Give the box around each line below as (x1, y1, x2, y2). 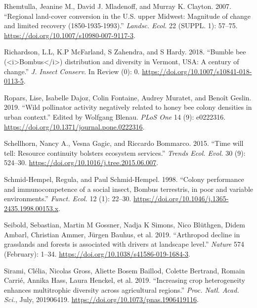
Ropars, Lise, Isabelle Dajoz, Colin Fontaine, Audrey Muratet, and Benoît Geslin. (4, 92, 252, 102)
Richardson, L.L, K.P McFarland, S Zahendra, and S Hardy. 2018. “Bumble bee (4, 46, 246, 57)
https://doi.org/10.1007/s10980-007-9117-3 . (4, 30, 135, 40)
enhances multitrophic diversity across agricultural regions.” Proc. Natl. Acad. (4, 284, 239, 295)
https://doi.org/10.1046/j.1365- (133, 193, 229, 204)
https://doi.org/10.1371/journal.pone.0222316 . (4, 121, 145, 132)
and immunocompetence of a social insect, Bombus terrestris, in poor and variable (4, 183, 253, 194)
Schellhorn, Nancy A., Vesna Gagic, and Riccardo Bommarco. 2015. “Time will (4, 138, 244, 148)
